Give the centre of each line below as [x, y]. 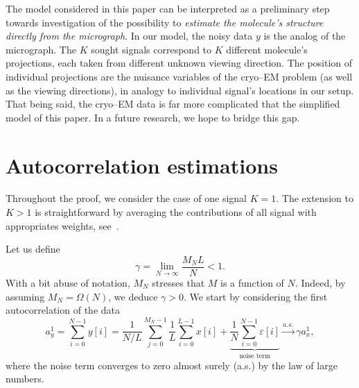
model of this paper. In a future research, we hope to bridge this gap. [153, 117]
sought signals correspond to [151, 49]
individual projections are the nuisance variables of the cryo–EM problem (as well [179, 76]
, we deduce [133, 296]
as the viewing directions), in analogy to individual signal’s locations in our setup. [180, 90]
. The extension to [315, 198]
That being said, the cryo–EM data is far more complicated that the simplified [173, 104]
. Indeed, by [320, 282]
